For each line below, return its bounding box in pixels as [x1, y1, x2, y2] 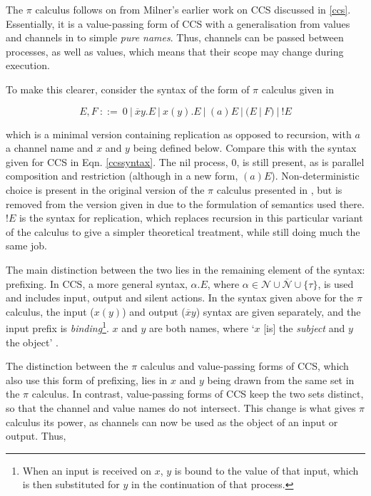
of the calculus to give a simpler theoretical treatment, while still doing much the [6, 224, 360, 239]
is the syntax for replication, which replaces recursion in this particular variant [19, 210, 363, 225]
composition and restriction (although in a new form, [6, 168, 238, 183]
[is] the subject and [263, 320, 345, 335]
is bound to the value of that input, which [174, 463, 359, 477]
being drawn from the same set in [207, 372, 355, 387]
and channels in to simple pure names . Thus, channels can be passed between [6, 30, 344, 45]
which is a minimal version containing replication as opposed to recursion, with [6, 126, 352, 141]
